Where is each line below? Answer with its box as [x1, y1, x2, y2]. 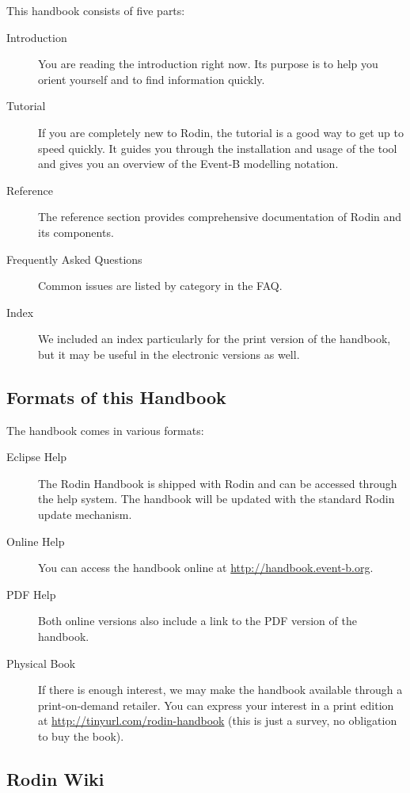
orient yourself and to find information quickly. [38, 71, 265, 87]
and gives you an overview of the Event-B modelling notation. [38, 155, 339, 172]
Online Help [6, 532, 65, 549]
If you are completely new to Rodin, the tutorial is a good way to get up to [38, 124, 404, 140]
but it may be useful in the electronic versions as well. [38, 345, 300, 362]
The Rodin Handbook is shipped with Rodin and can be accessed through [38, 475, 397, 491]
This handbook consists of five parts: [6, 2, 185, 18]
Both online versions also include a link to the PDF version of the [38, 612, 357, 629]
